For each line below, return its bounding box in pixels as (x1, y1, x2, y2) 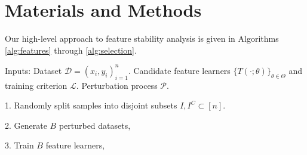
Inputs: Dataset (5, 64, 62, 76)
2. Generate (5, 119, 47, 131)
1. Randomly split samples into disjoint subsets (5, 99, 177, 111)
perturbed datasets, (59, 119, 131, 131)
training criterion (5, 79, 67, 91)
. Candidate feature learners (128, 64, 231, 76)
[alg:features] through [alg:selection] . (5, 44, 137, 56)
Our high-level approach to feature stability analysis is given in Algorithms (5, 32, 279, 45)
